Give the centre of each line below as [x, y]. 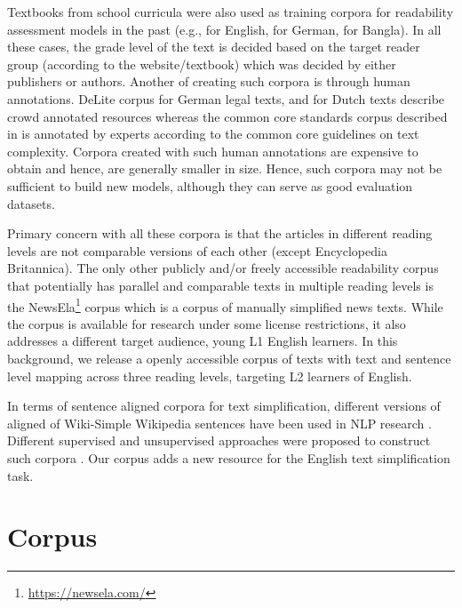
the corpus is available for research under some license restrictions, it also [207, 323]
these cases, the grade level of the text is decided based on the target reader [214, 47]
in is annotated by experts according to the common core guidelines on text [213, 134]
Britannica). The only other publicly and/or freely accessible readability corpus [223, 268]
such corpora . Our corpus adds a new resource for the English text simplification [229, 457]
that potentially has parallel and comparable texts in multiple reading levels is [220, 285]
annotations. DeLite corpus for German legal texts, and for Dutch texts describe [226, 98]
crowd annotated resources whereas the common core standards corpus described [227, 116]
